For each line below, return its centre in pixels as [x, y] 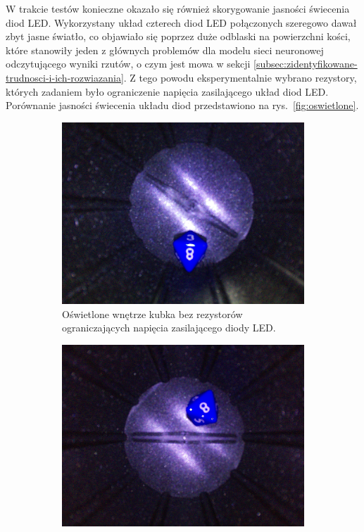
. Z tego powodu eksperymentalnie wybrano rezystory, [240, 77]
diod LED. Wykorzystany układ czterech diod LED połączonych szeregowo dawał [181, 22]
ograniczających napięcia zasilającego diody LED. [169, 328]
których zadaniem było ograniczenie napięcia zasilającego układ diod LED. [167, 91]
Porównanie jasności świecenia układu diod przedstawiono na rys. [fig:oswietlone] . [182, 105]
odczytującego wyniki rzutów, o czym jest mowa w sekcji [128, 64]
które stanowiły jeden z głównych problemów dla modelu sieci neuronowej [165, 50]
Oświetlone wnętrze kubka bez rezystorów [152, 313]
